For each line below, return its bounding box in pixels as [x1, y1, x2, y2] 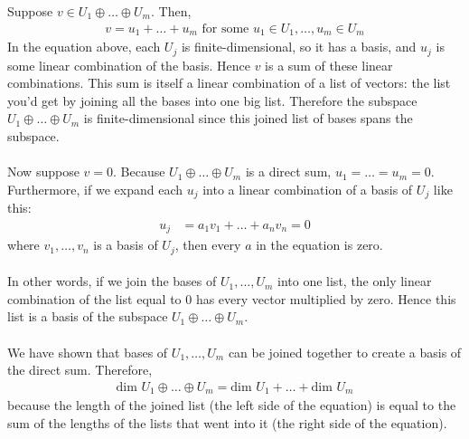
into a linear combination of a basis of [202, 179, 413, 198]
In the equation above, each [7, 37, 161, 56]
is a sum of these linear [265, 55, 393, 74]
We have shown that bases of [7, 342, 168, 361]
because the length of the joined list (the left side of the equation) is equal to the [7, 396, 456, 415]
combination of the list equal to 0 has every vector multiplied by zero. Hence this [7, 289, 456, 308]
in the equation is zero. [256, 235, 383, 254]
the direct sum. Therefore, [7, 360, 153, 379]
